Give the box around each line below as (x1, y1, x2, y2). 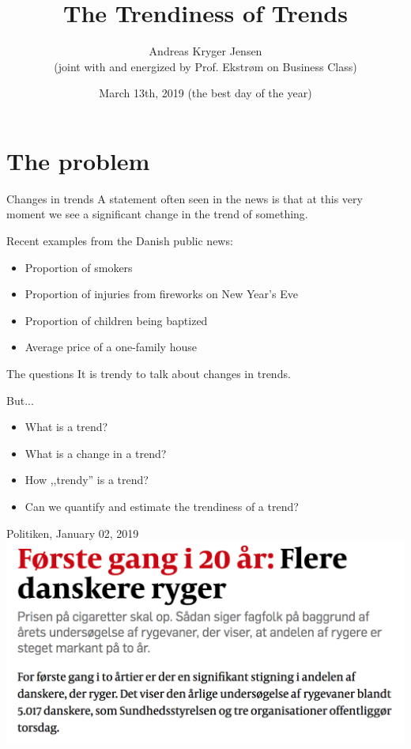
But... (6, 392, 34, 408)
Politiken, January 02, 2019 (6, 524, 139, 541)
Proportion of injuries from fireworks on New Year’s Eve (25, 286, 298, 302)
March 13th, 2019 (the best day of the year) (99, 85, 312, 101)
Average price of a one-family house (25, 339, 197, 355)
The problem (6, 144, 150, 176)
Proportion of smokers (25, 259, 133, 275)
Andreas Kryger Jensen (149, 43, 262, 59)
